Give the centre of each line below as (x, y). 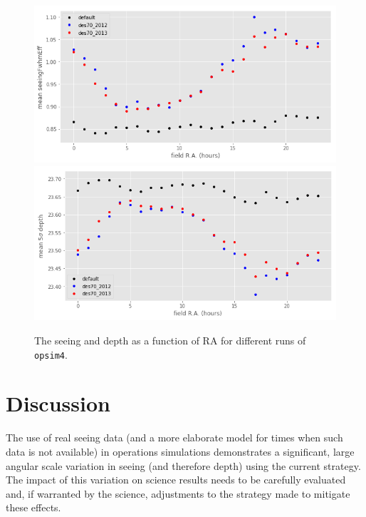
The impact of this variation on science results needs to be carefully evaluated (176, 480)
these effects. (33, 507)
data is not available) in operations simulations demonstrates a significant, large (180, 452)
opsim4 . (51, 354)
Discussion (58, 403)
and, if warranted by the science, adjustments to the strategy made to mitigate (178, 493)
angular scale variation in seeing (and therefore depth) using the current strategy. (183, 465)
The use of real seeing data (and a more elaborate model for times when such (174, 437)
